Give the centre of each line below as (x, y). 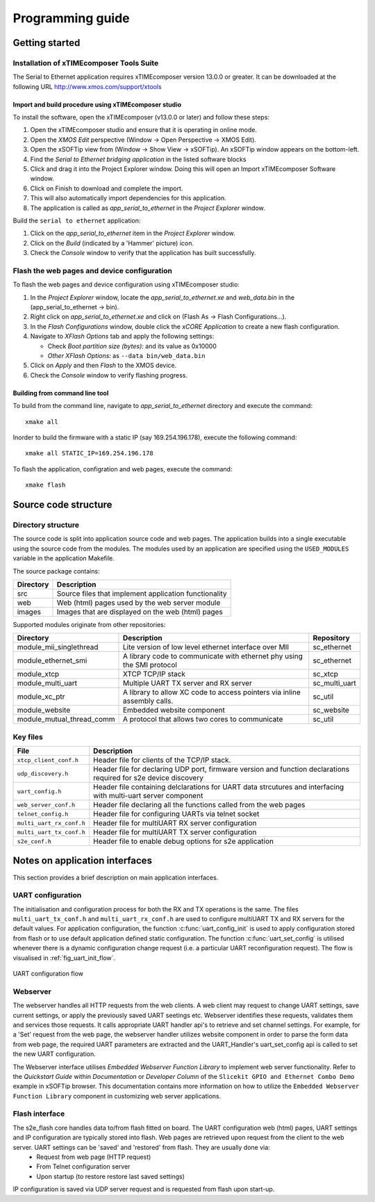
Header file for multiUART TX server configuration (175, 832)
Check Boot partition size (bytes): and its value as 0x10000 (132, 346)
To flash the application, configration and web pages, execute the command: (123, 469)
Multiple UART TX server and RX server (187, 683)
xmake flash (45, 485)
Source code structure (62, 504)
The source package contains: (56, 571)
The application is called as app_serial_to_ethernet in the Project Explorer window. (148, 208)
